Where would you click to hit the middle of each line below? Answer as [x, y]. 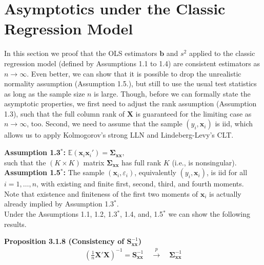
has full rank [141, 162]
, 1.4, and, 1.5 [142, 214]
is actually [225, 193]
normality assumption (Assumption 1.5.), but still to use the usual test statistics [130, 83]
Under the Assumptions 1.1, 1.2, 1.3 [61, 214]
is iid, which [234, 124]
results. [15, 224]
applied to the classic [222, 53]
